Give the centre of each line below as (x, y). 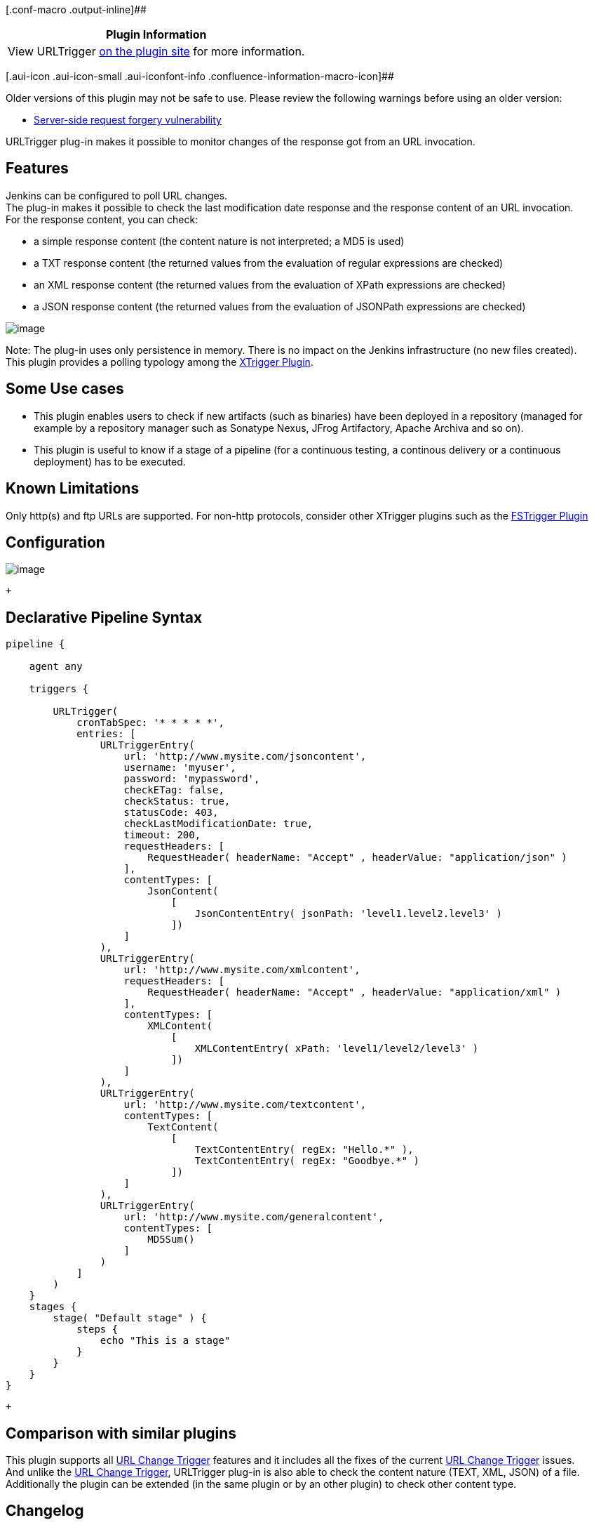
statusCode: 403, (171, 813)
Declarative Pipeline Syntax (104, 617)
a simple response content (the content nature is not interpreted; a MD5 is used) (219, 241)
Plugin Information (156, 34)
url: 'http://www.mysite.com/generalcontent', (254, 1217)
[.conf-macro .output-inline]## (76, 9)
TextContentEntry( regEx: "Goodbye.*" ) (307, 1161)
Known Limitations (73, 489)
